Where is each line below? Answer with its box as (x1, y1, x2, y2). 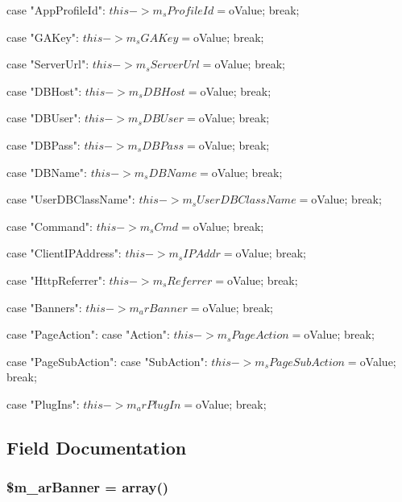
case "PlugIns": (6, 395, 80, 412)
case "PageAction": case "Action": (6, 326, 170, 343)
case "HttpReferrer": (6, 271, 106, 288)
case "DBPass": (6, 136, 81, 153)
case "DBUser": (6, 109, 81, 126)
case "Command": (6, 217, 93, 234)
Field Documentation (6, 434, 187, 459)
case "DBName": (6, 163, 87, 180)
